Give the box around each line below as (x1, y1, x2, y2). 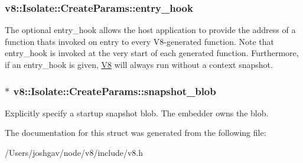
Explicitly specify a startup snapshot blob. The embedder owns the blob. (5, 106, 269, 119)
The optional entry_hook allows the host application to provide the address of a (5, 24, 296, 36)
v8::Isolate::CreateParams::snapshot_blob (13, 83, 216, 98)
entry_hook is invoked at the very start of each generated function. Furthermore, (5, 47, 299, 59)
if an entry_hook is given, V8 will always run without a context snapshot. (5, 58, 273, 70)
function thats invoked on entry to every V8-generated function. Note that (5, 35, 274, 47)
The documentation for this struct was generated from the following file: (5, 126, 266, 139)
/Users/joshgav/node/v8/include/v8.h (5, 146, 144, 158)
